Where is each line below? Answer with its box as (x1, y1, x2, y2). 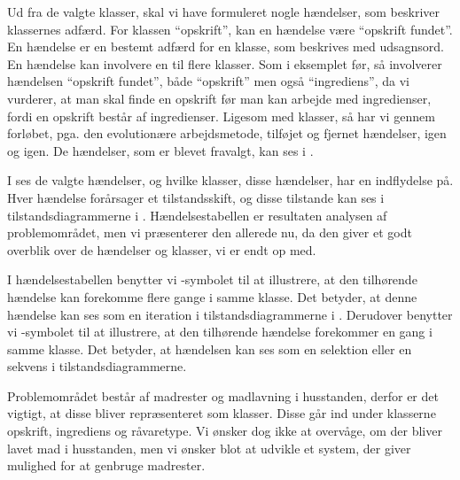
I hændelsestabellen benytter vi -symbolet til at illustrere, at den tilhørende (7, 270, 417, 289)
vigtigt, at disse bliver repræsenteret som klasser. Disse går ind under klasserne (7, 404, 436, 422)
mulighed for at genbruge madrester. (7, 456, 206, 475)
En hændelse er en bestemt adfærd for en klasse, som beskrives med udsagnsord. (7, 37, 444, 56)
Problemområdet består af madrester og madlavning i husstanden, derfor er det (7, 386, 439, 405)
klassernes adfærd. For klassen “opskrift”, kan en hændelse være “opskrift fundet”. (7, 19, 453, 38)
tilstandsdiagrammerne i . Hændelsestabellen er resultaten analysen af (7, 205, 387, 224)
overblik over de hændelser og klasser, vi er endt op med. (7, 240, 316, 259)
